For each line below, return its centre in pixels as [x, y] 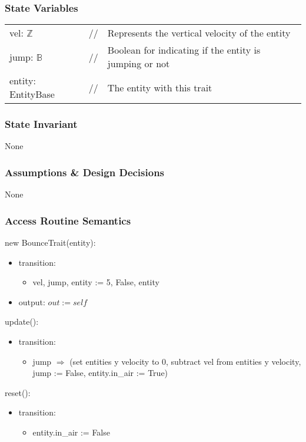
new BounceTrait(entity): [50, 243]
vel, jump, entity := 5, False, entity [96, 282]
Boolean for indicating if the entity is [184, 50]
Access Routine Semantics [68, 220]
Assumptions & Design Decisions [85, 172]
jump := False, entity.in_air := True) [100, 373]
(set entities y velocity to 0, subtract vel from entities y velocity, [185, 361]
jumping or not [139, 64]
